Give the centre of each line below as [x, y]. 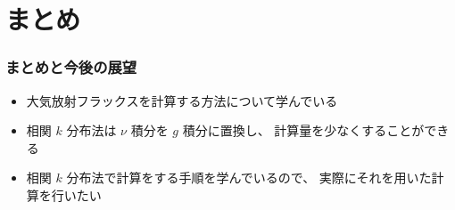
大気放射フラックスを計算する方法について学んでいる [182, 100]
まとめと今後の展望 [71, 67]
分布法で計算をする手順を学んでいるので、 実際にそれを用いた [249, 178]
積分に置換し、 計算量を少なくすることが [303, 130]
